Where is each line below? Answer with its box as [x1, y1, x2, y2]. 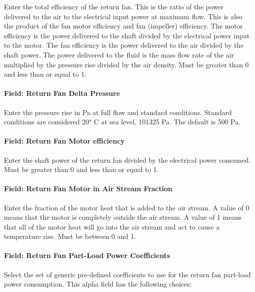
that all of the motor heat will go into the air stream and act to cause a [4, 221, 220, 232]
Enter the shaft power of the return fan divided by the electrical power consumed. [4, 154, 251, 165]
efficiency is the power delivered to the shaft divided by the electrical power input [4, 30, 250, 40]
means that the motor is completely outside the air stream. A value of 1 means [4, 212, 242, 222]
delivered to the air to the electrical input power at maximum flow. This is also [4, 11, 242, 21]
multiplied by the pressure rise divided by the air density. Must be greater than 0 [4, 59, 249, 69]
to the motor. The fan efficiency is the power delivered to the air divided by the [4, 40, 244, 50]
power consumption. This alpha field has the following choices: [4, 279, 192, 289]
